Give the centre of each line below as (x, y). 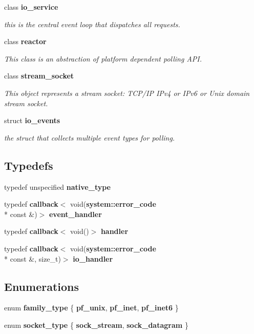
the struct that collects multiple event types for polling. (90, 137)
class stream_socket (39, 76)
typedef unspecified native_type (57, 186)
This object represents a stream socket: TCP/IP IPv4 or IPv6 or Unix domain (127, 93)
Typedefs (29, 165)
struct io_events (32, 120)
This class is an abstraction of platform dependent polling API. (103, 58)
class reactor (25, 41)
